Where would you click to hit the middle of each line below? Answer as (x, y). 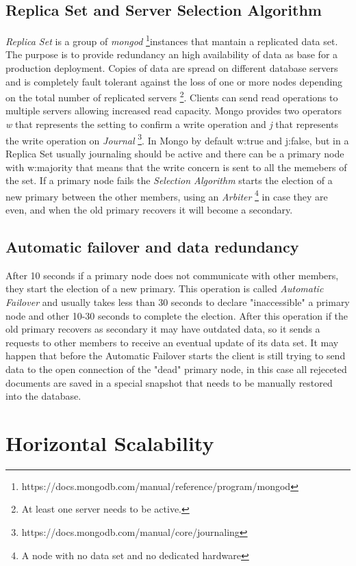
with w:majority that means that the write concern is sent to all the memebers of (176, 167)
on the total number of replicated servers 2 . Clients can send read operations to (172, 96)
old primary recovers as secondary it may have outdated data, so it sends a (163, 329)
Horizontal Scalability (110, 442)
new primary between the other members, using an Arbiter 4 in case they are (167, 195)
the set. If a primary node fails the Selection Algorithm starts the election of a (169, 180)
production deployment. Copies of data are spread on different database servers (172, 68)
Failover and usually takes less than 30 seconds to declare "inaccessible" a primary (178, 301)
